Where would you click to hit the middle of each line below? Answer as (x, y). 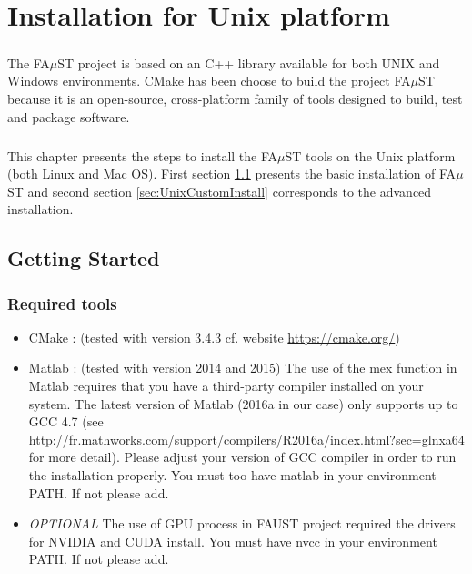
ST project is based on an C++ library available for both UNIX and (249, 62)
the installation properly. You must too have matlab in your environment (232, 475)
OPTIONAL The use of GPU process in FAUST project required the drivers (242, 523)
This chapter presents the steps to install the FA (143, 155)
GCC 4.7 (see (66, 421)
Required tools (62, 303)
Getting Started (84, 258)
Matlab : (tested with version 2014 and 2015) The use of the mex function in (243, 368)
